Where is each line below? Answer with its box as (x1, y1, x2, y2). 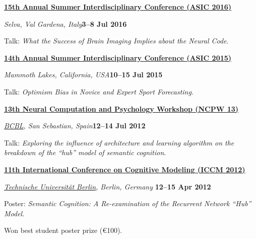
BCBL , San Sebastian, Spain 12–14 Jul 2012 (4, 120, 146, 131)
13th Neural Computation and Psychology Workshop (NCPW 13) (4, 103, 239, 114)
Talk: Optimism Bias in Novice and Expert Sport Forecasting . (4, 86, 194, 97)
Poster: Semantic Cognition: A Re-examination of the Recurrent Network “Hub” (4, 198, 251, 209)
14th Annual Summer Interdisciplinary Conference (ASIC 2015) (4, 52, 232, 63)
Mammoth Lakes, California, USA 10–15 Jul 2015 (4, 69, 163, 80)
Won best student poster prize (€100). (4, 225, 122, 235)
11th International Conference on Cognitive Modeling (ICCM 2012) (4, 164, 245, 174)
